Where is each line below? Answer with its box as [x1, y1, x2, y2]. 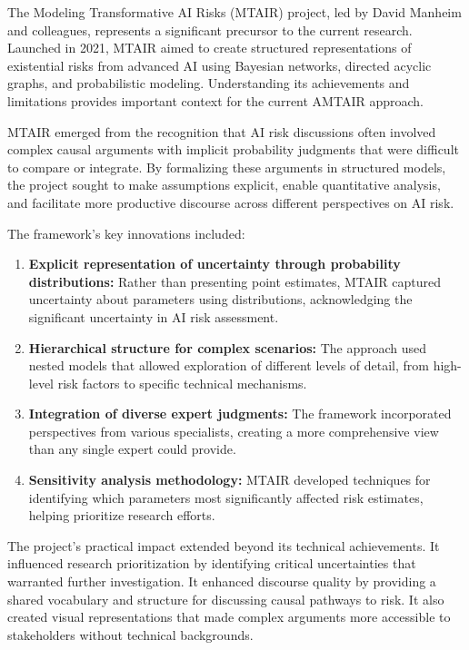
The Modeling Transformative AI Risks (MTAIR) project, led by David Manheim [7, 3, 462, 21]
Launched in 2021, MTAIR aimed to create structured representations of [7, 38, 412, 57]
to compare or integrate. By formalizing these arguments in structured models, [7, 157, 446, 176]
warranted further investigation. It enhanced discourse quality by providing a [7, 572, 436, 591]
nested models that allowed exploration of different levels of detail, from [28, 356, 429, 375]
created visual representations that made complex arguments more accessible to [7, 607, 451, 626]
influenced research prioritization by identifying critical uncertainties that [7, 554, 416, 573]
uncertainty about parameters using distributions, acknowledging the [28, 290, 413, 309]
